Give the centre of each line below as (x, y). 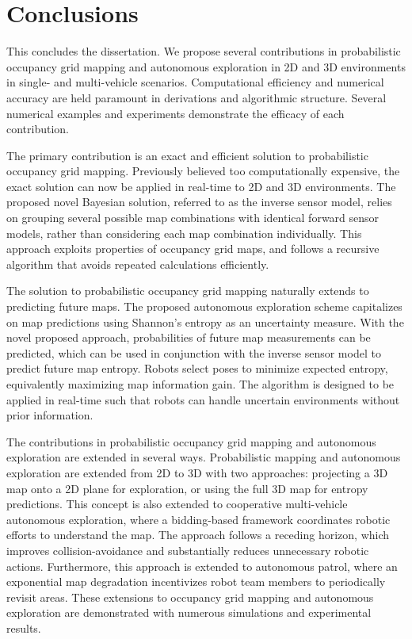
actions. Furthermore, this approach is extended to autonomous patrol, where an (202, 566)
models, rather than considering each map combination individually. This (184, 233)
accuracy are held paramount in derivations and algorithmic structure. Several (196, 97)
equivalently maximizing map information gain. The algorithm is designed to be (200, 384)
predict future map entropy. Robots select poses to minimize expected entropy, (197, 368)
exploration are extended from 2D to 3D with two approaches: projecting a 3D (197, 472)
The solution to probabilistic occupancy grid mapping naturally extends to (188, 291)
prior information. (50, 415)
